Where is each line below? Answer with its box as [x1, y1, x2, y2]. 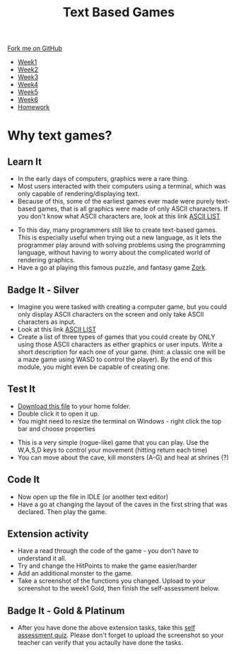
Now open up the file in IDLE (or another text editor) [17, 492, 169, 501]
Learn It [7, 156, 42, 168]
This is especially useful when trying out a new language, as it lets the [17, 233, 222, 242]
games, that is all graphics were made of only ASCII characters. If [37, 204, 228, 213]
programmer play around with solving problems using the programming [17, 241, 226, 250]
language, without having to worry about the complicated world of [17, 248, 211, 257]
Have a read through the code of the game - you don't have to [17, 547, 199, 555]
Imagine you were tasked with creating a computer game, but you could [17, 303, 228, 311]
